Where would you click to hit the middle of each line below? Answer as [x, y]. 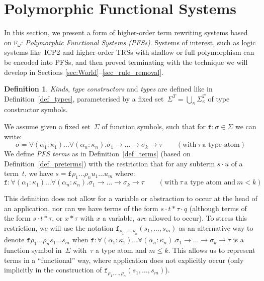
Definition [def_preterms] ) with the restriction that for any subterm [110, 163]
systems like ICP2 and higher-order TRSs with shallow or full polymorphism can [129, 52]
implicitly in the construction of [53, 270]
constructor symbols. [36, 109]
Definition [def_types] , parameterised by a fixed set [84, 98]
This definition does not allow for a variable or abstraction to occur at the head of [131, 198]
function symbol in [33, 250]
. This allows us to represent [212, 250]
